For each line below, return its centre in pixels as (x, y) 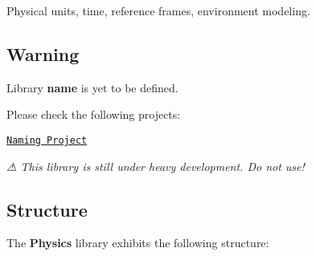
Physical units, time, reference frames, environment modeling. (158, 10)
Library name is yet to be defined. (92, 87)
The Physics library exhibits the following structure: (138, 243)
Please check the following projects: (94, 114)
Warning (43, 53)
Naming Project (47, 140)
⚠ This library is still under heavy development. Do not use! (156, 166)
